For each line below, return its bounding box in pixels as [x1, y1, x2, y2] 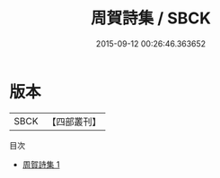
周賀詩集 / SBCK [91, 8, 211, 29]
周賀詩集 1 [22, 158, 60, 170]
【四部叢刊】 [47, 115, 101, 128]
